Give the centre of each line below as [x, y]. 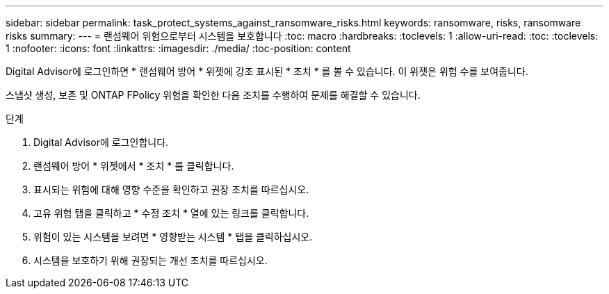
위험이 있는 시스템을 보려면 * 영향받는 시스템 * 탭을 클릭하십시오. [173, 237]
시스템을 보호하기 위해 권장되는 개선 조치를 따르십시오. [151, 260]
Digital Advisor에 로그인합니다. [101, 142]
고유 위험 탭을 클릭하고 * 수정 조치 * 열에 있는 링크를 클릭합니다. [171, 213]
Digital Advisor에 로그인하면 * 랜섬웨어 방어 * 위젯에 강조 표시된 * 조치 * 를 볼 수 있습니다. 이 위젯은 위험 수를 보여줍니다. [267, 71]
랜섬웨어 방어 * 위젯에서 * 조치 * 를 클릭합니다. [134, 166]
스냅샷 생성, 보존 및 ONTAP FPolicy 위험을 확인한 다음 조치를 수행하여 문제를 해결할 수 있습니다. [213, 95]
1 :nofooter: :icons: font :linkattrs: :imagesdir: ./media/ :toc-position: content [178, 48]
